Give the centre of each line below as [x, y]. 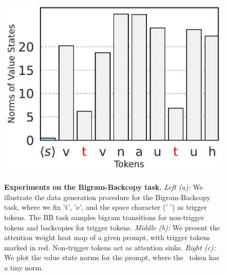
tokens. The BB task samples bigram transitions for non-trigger [104, 217]
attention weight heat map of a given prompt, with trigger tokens [107, 237]
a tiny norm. [24, 267]
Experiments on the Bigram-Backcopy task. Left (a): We [103, 187]
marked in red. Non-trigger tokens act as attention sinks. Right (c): [110, 247]
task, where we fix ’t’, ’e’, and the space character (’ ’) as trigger [106, 207]
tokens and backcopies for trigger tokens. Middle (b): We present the [112, 227]
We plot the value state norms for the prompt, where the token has [112, 257]
